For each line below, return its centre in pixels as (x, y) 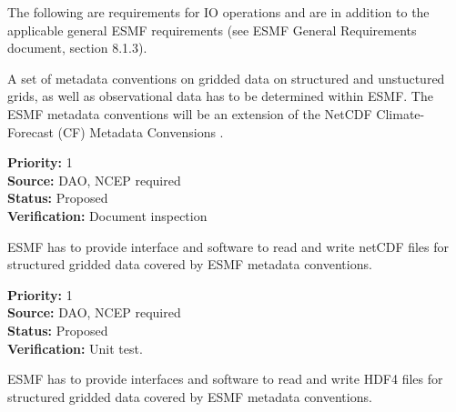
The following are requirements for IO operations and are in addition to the (218, 12)
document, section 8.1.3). (77, 48)
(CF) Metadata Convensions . (141, 131)
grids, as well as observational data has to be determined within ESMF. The (220, 96)
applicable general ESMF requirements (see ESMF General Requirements (212, 30)
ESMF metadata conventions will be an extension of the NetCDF (190, 113)
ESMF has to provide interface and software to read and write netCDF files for (228, 246)
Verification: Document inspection (107, 215)
